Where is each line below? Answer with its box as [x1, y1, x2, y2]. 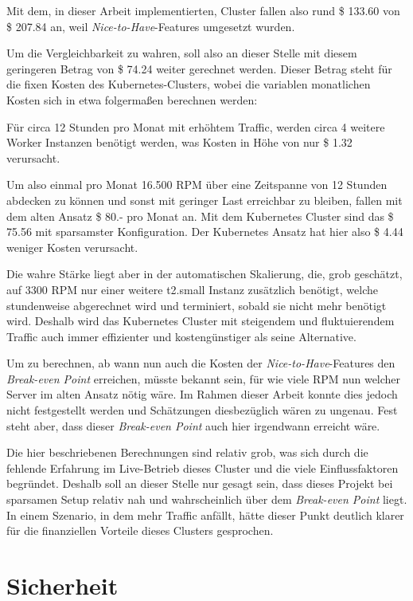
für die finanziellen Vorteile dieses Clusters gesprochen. [6, 522, 274, 539]
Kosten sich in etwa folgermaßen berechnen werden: [6, 91, 258, 108]
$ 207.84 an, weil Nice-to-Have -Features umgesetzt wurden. [6, 18, 295, 34]
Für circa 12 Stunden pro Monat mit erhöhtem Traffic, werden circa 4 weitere [6, 118, 385, 135]
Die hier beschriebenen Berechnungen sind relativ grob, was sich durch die [6, 444, 368, 461]
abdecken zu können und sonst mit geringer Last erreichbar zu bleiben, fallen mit [6, 191, 403, 208]
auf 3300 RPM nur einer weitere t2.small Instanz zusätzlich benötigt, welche [6, 281, 378, 297]
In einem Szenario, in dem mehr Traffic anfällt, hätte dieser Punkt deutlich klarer [6, 506, 404, 523]
